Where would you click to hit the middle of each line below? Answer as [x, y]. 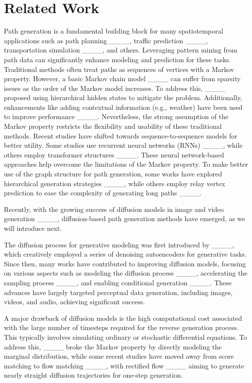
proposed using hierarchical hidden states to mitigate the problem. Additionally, [123, 97]
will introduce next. [33, 228]
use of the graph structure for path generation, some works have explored [113, 174]
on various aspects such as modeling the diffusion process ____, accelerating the [126, 273]
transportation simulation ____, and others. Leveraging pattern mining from [121, 50]
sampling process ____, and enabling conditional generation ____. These [118, 282]
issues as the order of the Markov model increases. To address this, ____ [115, 88]
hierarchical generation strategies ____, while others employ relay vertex [115, 183]
